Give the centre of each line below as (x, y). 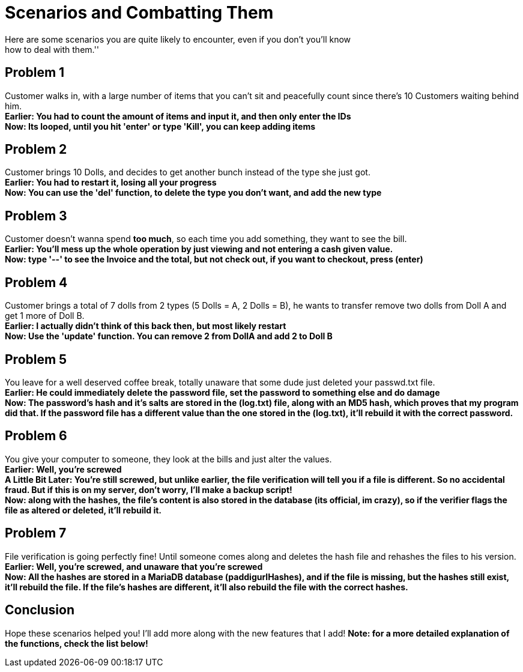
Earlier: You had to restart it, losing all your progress (111, 183)
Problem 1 (35, 73)
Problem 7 (36, 533)
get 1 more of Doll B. (45, 316)
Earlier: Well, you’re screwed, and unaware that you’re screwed (134, 566)
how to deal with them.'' (52, 49)
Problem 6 (36, 436)
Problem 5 (36, 359)
